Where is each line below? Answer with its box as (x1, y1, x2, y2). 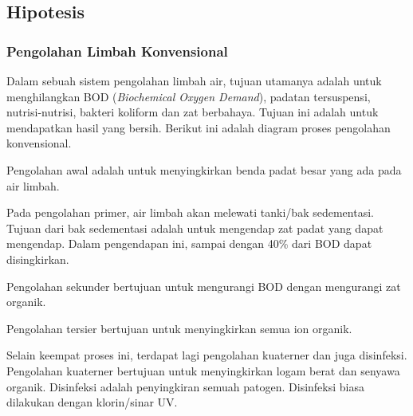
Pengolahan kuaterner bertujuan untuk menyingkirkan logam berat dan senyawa (6, 362, 400, 379)
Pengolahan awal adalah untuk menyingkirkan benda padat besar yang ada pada (6, 161, 402, 178)
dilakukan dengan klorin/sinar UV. (6, 394, 178, 410)
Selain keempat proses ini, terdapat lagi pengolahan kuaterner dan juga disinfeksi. (6, 347, 407, 363)
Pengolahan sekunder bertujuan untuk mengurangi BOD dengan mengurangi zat (6, 277, 401, 294)
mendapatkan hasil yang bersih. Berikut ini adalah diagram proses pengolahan (6, 119, 391, 135)
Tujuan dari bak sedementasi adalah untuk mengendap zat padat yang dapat (6, 219, 383, 236)
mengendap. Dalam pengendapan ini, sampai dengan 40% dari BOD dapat (6, 235, 372, 252)
